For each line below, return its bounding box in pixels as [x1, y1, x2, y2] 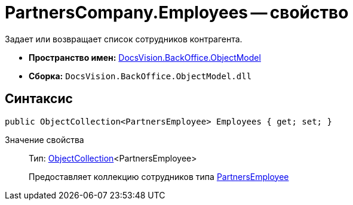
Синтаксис [5, 91, 73, 107]
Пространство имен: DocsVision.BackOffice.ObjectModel [29, 52, 261, 63]
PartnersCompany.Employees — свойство [5, 2, 349, 23]
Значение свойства [5, 134, 84, 145]
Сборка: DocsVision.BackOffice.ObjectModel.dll [29, 70, 252, 81]
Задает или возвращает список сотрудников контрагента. [5, 33, 243, 44]
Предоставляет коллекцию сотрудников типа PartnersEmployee [29, 171, 289, 182]
